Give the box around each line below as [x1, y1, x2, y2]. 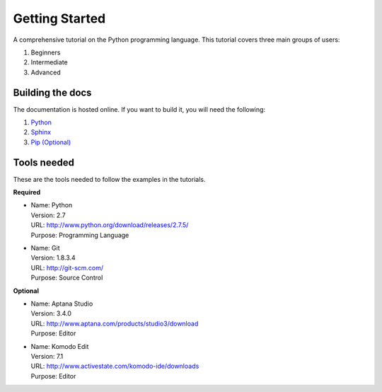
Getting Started [13, 11, 106, 26]
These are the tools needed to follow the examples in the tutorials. [13, 175, 206, 183]
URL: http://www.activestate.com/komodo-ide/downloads [30, 362, 199, 371]
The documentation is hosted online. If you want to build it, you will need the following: [13, 105, 265, 113]
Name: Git [30, 244, 60, 253]
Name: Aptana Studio [30, 299, 93, 308]
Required [13, 188, 41, 197]
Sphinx [30, 128, 52, 137]
